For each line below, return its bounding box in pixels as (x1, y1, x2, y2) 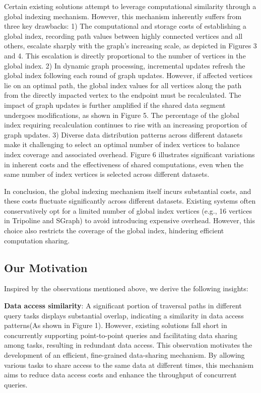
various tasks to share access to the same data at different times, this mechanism (4, 359, 254, 370)
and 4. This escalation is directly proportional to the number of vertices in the (4, 50, 246, 60)
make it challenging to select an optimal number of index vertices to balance (4, 139, 240, 150)
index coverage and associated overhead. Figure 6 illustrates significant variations (4, 149, 255, 159)
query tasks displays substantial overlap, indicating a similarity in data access (4, 310, 244, 320)
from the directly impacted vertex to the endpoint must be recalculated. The (4, 90, 241, 100)
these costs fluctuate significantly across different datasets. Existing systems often (4, 195, 256, 206)
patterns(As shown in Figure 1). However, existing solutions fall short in (4, 320, 227, 331)
